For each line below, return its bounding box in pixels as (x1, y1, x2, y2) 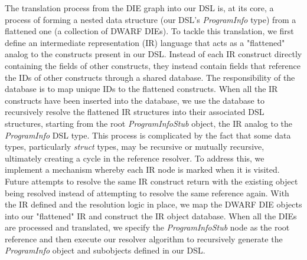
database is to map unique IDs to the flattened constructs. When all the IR (5, 83, 278, 95)
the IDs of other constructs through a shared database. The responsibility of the (5, 71, 295, 83)
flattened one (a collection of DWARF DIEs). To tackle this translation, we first (5, 25, 294, 37)
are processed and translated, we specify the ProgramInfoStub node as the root (5, 221, 290, 233)
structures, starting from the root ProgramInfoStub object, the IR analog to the (5, 117, 293, 129)
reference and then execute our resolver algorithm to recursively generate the (5, 232, 283, 245)
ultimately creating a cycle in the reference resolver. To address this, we (5, 152, 264, 164)
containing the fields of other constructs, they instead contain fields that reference (5, 59, 301, 71)
